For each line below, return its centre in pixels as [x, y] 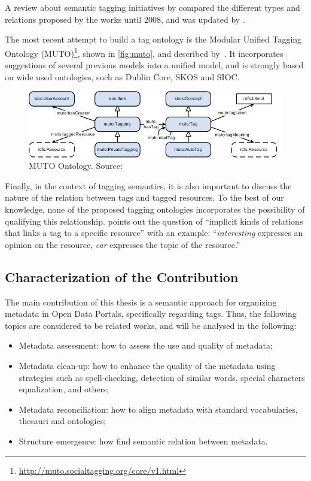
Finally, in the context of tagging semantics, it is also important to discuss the [148, 185]
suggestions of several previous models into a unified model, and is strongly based [154, 65]
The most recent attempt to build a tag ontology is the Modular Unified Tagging [153, 39]
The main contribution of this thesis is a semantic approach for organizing [141, 302]
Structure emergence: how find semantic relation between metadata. [143, 441]
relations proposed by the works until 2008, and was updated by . [125, 19]
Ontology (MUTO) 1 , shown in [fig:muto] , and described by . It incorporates [144, 52]
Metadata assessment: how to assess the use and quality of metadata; [146, 345]
